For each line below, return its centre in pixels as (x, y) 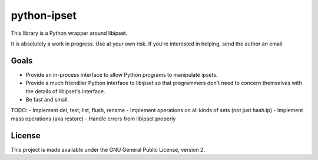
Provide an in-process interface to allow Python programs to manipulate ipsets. (122, 74)
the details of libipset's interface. (65, 91)
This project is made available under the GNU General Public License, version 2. (108, 149)
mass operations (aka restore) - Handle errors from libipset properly (93, 119)
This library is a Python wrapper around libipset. (69, 33)
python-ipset (44, 15)
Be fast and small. (47, 100)
